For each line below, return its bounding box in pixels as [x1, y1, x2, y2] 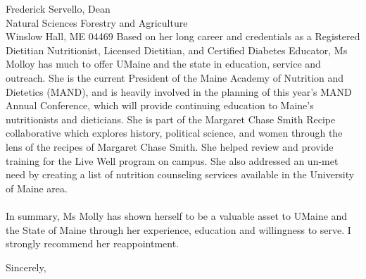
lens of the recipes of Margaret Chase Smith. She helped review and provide [6, 139, 334, 154]
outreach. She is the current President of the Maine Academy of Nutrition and [6, 70, 344, 85]
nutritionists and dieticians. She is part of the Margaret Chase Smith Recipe [6, 111, 336, 126]
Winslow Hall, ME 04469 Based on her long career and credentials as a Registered [6, 29, 360, 44]
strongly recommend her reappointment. [6, 236, 179, 251]
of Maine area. [6, 180, 68, 195]
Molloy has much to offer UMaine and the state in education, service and [6, 56, 321, 71]
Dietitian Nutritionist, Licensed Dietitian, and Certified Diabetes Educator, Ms [6, 42, 348, 57]
